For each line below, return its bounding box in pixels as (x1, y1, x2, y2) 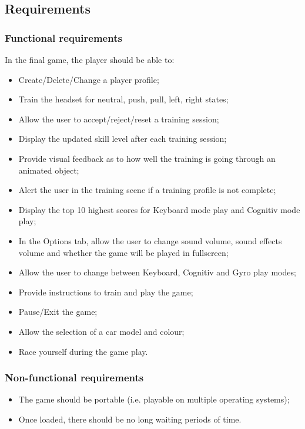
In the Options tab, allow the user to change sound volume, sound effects (18, 234, 282, 247)
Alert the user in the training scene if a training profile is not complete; (18, 184, 276, 196)
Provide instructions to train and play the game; (18, 285, 193, 298)
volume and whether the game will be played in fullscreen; (18, 246, 229, 258)
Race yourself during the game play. (18, 345, 148, 357)
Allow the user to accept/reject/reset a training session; (18, 112, 219, 125)
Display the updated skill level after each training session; (18, 132, 227, 145)
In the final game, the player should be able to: (5, 54, 175, 65)
